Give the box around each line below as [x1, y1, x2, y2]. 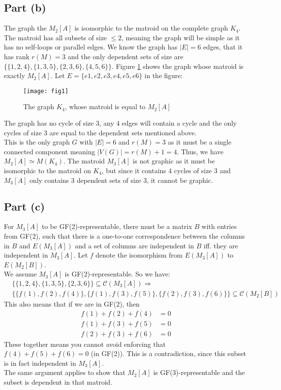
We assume [4, 269, 37, 279]
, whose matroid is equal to [65, 101, 146, 112]
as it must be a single [168, 137, 232, 147]
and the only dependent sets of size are [68, 51, 184, 61]
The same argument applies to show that [4, 367, 125, 377]
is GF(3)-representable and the [153, 367, 245, 377]
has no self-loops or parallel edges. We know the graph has [4, 42, 178, 52]
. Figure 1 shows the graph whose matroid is [111, 61, 244, 71]
